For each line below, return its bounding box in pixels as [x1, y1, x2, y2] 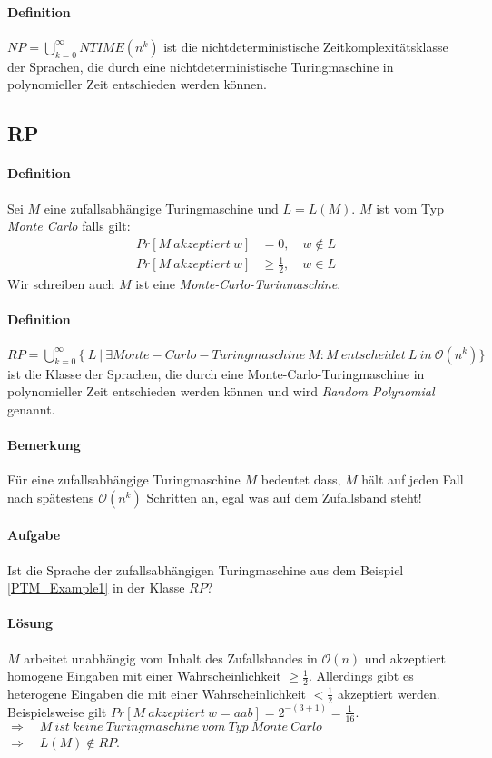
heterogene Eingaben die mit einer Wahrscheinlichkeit [7, 683, 307, 703]
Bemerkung [7, 434, 81, 454]
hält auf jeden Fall [361, 470, 464, 489]
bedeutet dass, [261, 470, 341, 489]
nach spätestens [7, 487, 94, 506]
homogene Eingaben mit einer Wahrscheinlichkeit [7, 666, 281, 685]
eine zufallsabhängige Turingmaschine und [44, 198, 279, 217]
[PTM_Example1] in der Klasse [7, 578, 185, 597]
